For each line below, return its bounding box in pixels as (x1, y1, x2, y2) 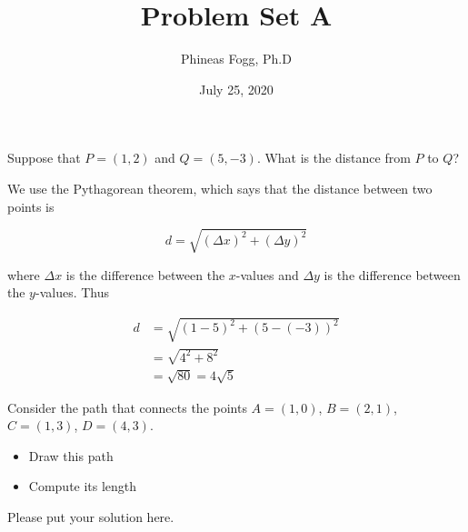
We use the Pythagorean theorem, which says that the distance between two (7, 178, 433, 197)
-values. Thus (35, 283, 110, 302)
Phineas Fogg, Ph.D (181, 49, 292, 68)
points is (7, 196, 55, 216)
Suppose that (7, 148, 81, 167)
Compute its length (28, 477, 137, 496)
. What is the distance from (256, 148, 411, 167)
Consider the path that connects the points (7, 397, 247, 417)
